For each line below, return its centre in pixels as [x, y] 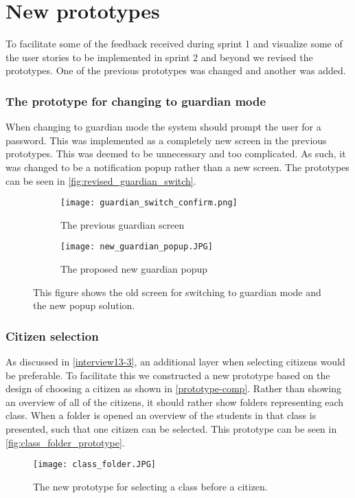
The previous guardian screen [123, 224]
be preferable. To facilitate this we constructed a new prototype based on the [168, 375]
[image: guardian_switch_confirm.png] [149, 203]
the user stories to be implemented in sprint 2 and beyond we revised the [159, 57]
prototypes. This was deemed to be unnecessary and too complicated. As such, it [176, 154]
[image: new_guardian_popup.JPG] [137, 247]
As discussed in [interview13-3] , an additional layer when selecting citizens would [175, 361]
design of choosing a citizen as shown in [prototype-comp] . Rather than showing [174, 388]
